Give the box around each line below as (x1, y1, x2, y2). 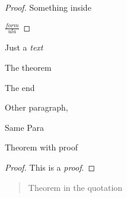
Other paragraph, (5, 101, 68, 114)
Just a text (5, 41, 43, 54)
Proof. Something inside (5, 1, 91, 13)
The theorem (5, 61, 52, 74)
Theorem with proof (5, 141, 78, 153)
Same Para (5, 121, 44, 133)
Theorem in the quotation (28, 181, 123, 193)
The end (5, 81, 35, 93)
